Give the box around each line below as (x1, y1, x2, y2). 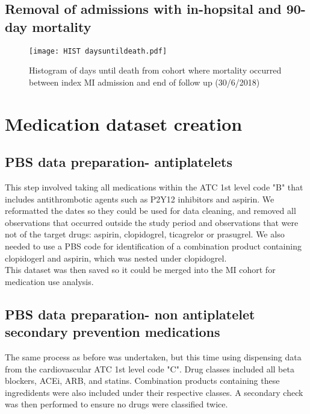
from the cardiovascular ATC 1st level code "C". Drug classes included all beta (5, 362, 294, 375)
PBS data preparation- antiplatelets (5, 152, 232, 171)
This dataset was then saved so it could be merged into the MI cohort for (5, 263, 276, 276)
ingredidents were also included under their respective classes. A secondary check (5, 386, 303, 398)
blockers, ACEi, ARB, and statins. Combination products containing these (5, 374, 280, 387)
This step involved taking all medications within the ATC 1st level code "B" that (5, 181, 303, 193)
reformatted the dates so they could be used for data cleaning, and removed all (5, 204, 296, 217)
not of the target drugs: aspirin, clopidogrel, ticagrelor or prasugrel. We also (5, 228, 285, 240)
